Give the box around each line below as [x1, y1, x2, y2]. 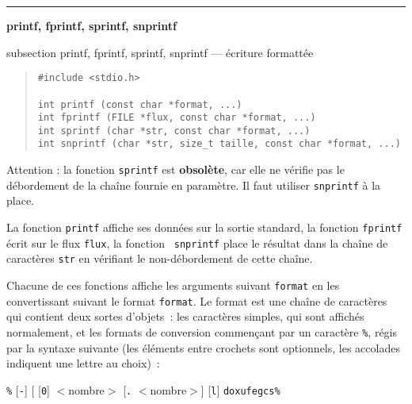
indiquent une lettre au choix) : [6, 355, 160, 371]
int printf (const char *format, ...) [37, 98, 242, 110]
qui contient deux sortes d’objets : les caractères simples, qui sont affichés [6, 308, 364, 325]
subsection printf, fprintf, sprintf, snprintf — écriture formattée [6, 44, 314, 60]
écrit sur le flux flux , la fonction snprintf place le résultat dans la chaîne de [6, 234, 388, 251]
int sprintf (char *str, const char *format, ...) [37, 125, 311, 137]
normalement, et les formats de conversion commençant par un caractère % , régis [6, 323, 398, 340]
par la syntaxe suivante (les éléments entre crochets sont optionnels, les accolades [6, 339, 400, 356]
